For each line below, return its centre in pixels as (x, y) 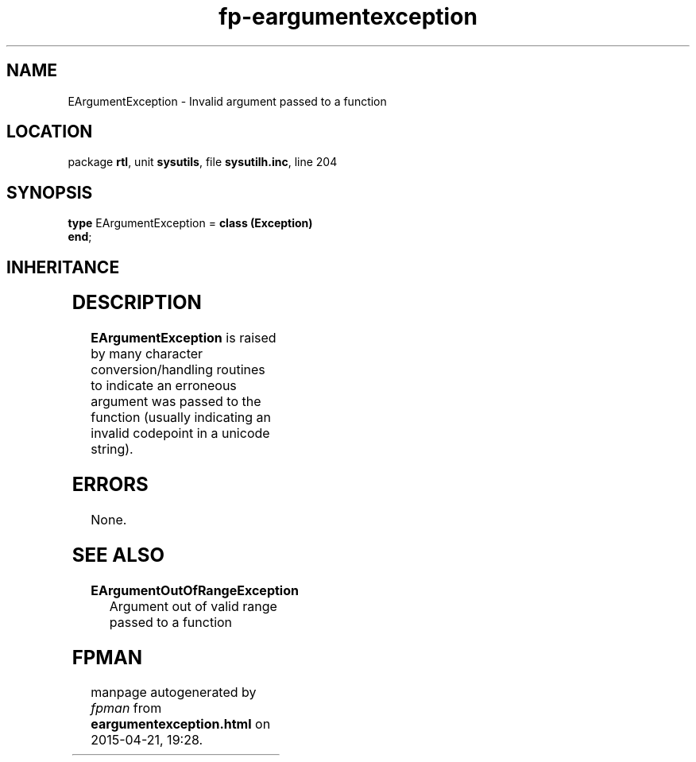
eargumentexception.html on (181, 724)
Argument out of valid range (193, 606)
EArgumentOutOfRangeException (195, 590)
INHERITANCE (63, 267)
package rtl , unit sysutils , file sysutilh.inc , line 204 (203, 162)
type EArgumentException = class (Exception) (190, 223)
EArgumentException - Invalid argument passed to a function (227, 101)
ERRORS (110, 484)
